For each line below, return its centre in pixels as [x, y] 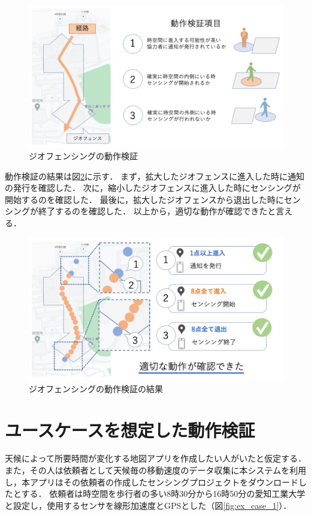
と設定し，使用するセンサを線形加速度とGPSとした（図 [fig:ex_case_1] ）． [148, 505]
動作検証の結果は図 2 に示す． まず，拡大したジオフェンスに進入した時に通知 [155, 176]
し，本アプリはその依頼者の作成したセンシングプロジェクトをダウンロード [152, 482]
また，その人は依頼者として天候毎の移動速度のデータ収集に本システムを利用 [155, 470]
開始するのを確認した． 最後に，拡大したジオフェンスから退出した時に [144, 199]
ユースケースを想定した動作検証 [130, 430]
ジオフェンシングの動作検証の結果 [96, 388]
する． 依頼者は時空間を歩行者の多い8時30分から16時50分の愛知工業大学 [163, 494]
